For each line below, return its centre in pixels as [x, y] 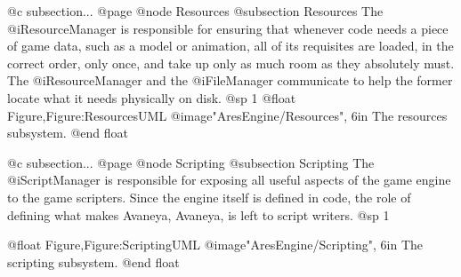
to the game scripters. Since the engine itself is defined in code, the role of [209, 197]
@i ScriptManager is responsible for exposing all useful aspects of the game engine [229, 180]
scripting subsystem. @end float [93, 261]
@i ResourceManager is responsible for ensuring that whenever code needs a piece [228, 28]
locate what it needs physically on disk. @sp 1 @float [152, 97]
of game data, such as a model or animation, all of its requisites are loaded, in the [230, 46]
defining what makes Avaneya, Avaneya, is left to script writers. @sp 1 [198, 214]
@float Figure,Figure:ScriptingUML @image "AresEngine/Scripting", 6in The [215, 245]
